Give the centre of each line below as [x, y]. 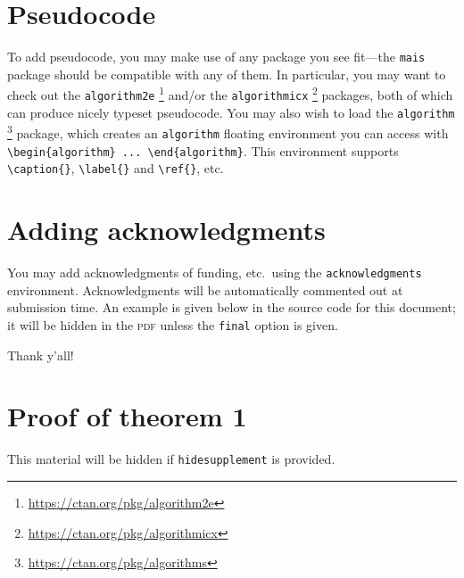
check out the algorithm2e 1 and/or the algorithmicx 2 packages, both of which [230, 94]
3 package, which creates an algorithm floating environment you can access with [228, 132]
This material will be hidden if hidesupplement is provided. [171, 459]
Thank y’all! [41, 355]
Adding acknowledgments [166, 230]
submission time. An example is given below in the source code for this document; [232, 307]
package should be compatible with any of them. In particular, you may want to [227, 74]
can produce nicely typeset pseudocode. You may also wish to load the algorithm [231, 112]
